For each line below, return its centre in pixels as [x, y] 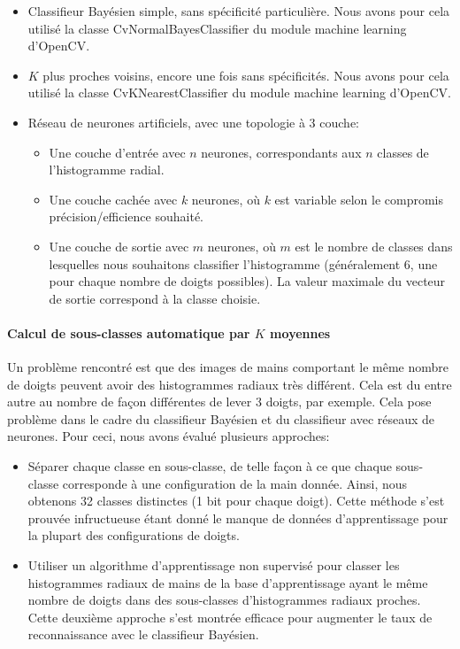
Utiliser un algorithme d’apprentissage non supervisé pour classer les [214, 565]
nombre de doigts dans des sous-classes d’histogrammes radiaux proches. [224, 600]
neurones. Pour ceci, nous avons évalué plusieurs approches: [169, 436]
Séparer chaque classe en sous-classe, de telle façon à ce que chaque [210, 466]
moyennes [300, 332]
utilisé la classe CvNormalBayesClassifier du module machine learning [217, 28]
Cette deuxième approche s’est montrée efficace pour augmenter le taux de [230, 617]
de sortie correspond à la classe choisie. [155, 298]
